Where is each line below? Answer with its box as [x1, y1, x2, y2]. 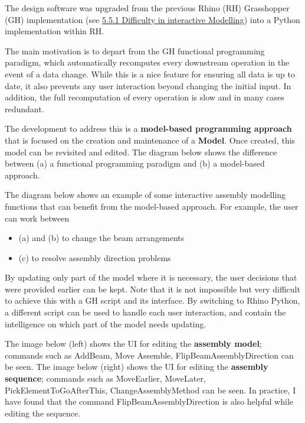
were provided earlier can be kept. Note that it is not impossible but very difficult [5, 282, 300, 295]
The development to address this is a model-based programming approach [5, 122, 292, 135]
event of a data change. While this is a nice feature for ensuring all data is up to [5, 67, 295, 80]
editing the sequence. [5, 406, 81, 419]
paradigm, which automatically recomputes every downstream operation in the [5, 56, 290, 69]
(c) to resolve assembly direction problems [18, 251, 171, 263]
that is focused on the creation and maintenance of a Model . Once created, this [5, 134, 296, 146]
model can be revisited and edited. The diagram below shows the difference [5, 145, 277, 158]
